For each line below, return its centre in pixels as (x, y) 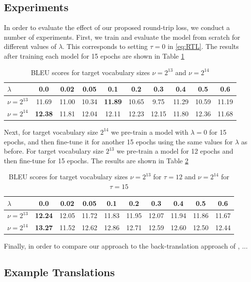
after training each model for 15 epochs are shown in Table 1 (94, 55)
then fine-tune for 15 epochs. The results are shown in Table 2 (96, 160)
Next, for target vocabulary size (51, 132)
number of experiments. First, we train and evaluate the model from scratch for (122, 37)
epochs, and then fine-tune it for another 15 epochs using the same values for (118, 141)
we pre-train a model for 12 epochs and (175, 151)
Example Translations (59, 272)
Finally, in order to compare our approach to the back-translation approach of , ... (126, 246)
